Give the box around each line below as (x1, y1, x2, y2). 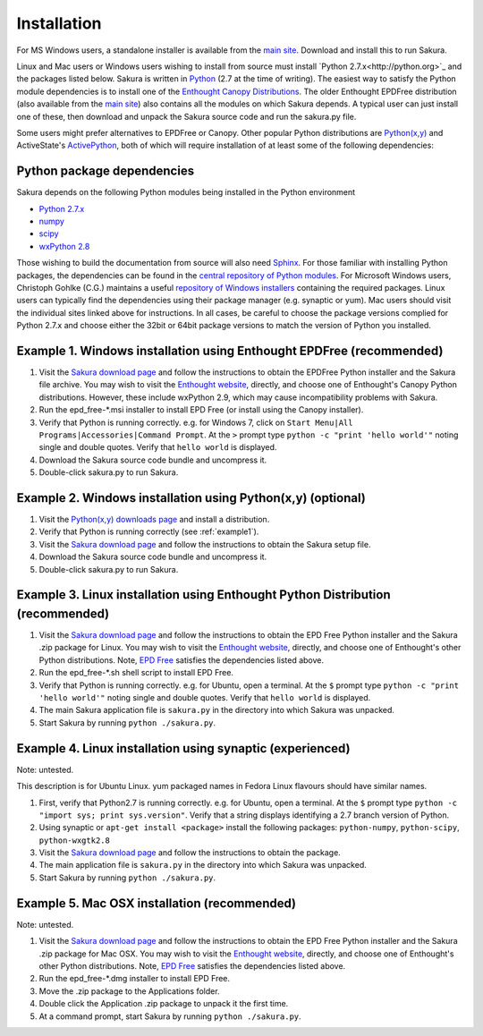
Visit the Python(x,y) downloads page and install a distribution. (38, 514, 270, 525)
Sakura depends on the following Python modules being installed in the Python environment (16, 187, 356, 198)
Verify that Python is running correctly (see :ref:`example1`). (38, 526, 259, 537)
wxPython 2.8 (38, 241, 90, 251)
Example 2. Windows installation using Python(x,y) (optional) (16, 490, 366, 505)
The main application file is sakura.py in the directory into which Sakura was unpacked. (38, 860, 367, 870)
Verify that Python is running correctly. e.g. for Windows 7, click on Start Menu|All (38, 417, 353, 428)
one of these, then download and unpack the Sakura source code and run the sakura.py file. (16, 111, 357, 122)
